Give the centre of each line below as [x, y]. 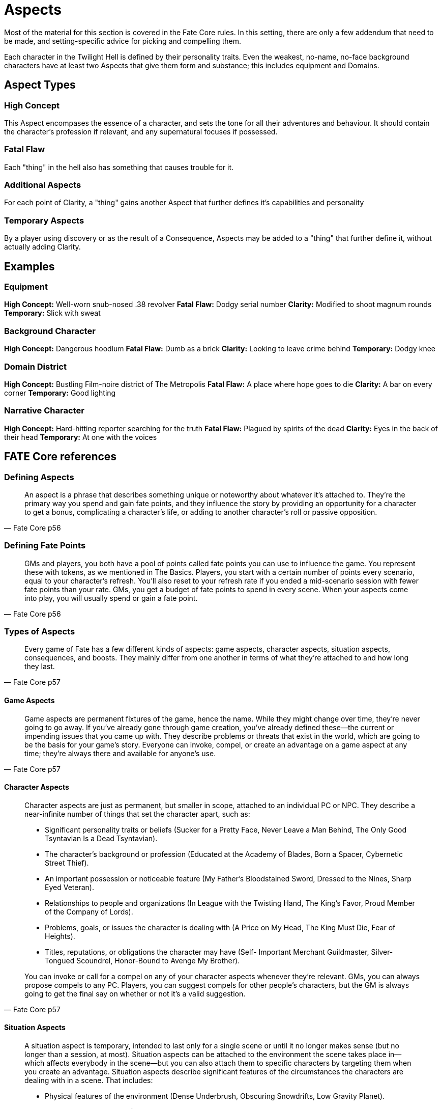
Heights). [60, 936]
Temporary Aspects [44, 220]
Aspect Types [40, 85]
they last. [40, 667]
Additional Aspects [43, 185]
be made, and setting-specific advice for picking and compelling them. [123, 41]
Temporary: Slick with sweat [52, 313]
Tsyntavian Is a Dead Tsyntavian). [101, 838]
